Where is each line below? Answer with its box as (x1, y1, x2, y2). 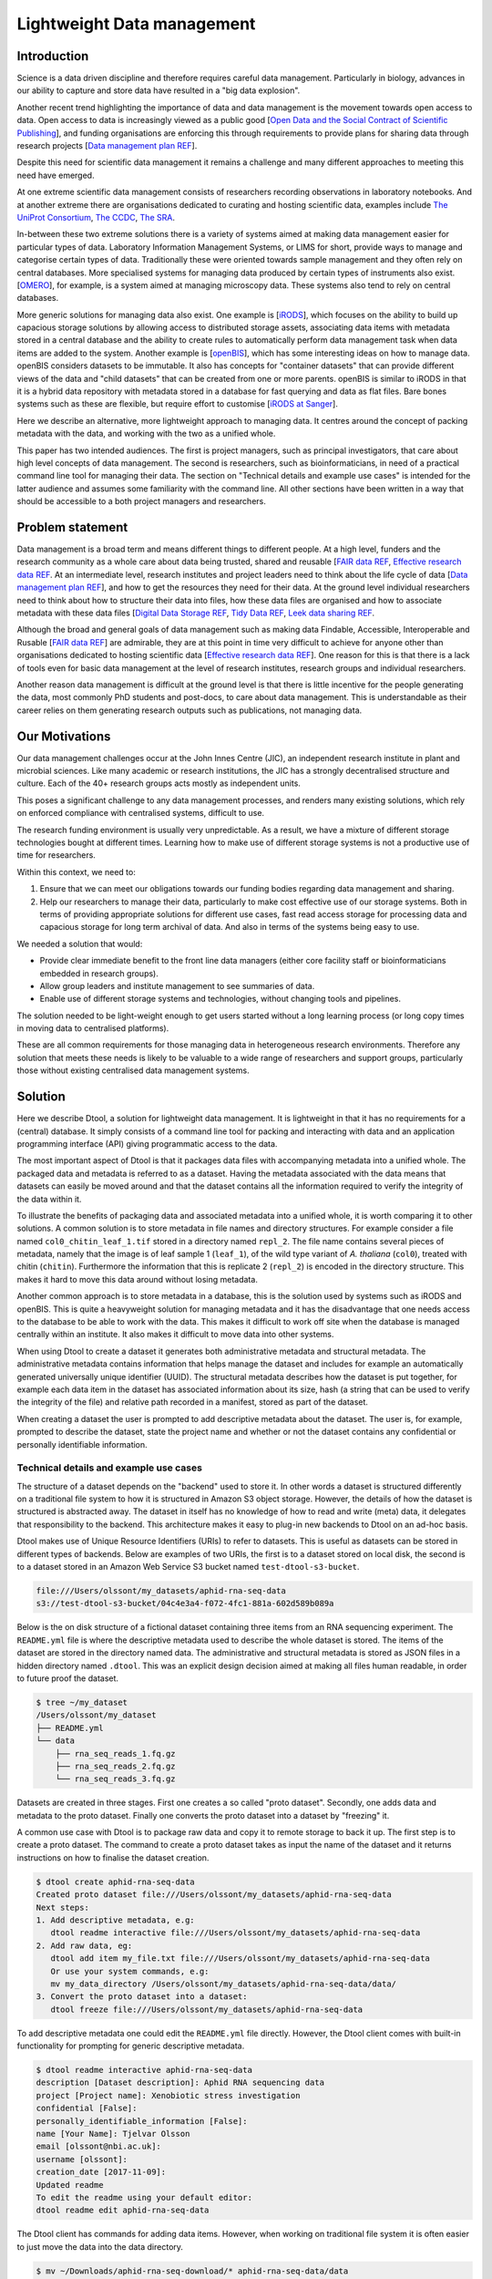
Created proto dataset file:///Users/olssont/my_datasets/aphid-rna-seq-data (36, 1890, 392, 1900)
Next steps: (36, 1902, 90, 1913)
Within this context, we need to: (16, 866, 136, 877)
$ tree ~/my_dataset (36, 1696, 128, 1707)
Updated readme (36, 2180, 104, 2190)
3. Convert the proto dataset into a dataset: (36, 1992, 248, 2002)
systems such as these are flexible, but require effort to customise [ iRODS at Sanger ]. (16, 398, 339, 409)
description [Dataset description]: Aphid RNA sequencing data (36, 2078, 325, 2088)
